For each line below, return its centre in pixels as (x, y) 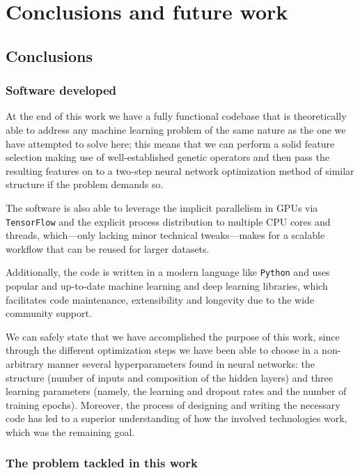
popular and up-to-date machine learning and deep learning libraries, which (167, 286)
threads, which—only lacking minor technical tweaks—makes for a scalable (165, 235)
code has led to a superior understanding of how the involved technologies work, (177, 418)
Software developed (61, 90)
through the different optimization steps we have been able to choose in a (162, 350)
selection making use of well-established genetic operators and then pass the (167, 157)
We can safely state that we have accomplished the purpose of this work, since (173, 336)
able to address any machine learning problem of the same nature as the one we (176, 129)
